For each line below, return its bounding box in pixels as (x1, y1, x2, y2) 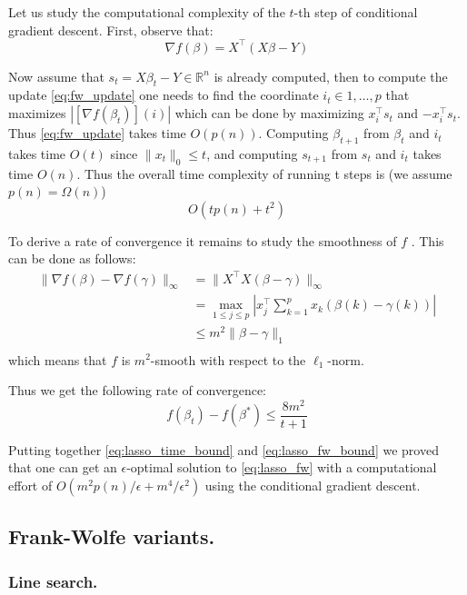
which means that (8, 350, 107, 369)
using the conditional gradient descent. (204, 476, 421, 495)
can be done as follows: (8, 249, 136, 268)
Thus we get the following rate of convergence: (8, 381, 267, 400)
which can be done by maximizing (174, 104, 364, 123)
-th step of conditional (293, 3, 418, 21)
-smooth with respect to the (150, 350, 306, 369)
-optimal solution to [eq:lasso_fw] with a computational (126, 458, 437, 477)
